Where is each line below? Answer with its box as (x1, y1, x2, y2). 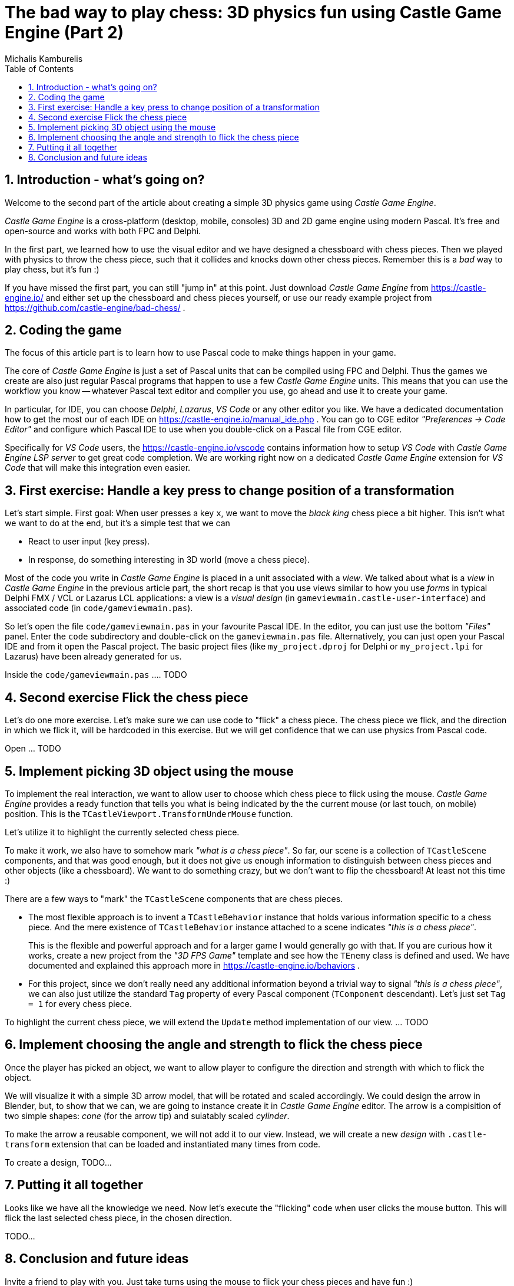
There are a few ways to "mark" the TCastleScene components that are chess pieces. (5, 893, 343, 904)
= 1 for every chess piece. (28, 998, 132, 1009)
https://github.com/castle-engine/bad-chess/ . (5, 302, 185, 313)
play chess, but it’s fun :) (5, 264, 100, 274)
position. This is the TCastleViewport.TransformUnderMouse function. (5, 808, 293, 819)
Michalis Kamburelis (5, 53, 83, 64)
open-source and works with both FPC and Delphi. (5, 225, 201, 236)
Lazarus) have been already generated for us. (5, 651, 182, 662)
